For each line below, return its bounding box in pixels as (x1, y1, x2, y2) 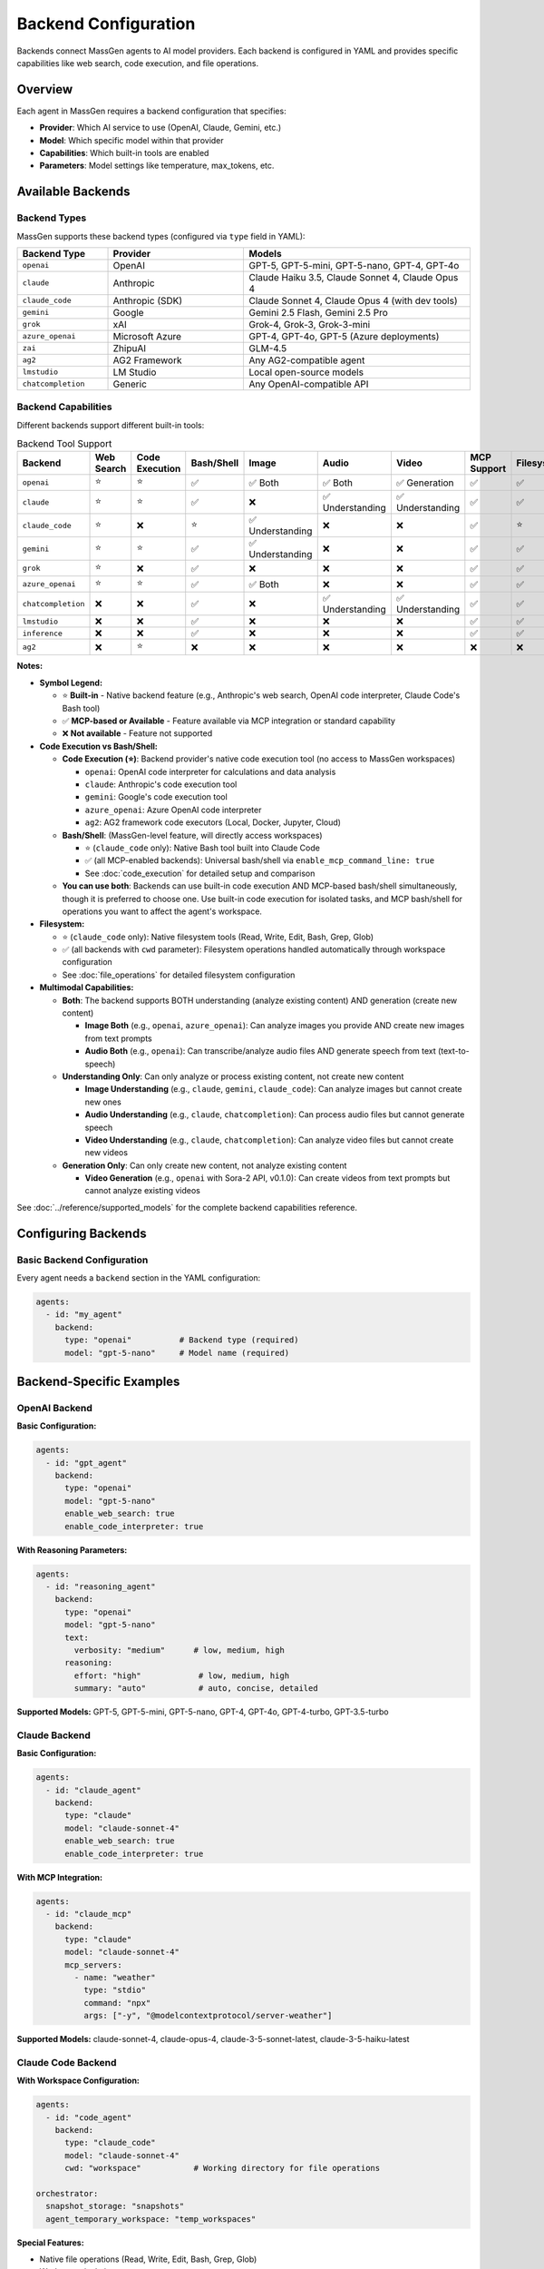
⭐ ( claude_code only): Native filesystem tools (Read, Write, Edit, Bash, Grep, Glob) (62, 931, 374, 942)
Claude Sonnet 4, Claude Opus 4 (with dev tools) (248, 294, 458, 307)
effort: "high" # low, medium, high (73, 1670, 290, 1681)
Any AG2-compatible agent (248, 354, 365, 367)
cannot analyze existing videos (84, 1185, 201, 1196)
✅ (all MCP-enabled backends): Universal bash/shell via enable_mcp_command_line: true (84, 855, 435, 866)
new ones (84, 1096, 121, 1107)
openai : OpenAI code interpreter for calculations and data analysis (84, 766, 336, 777)
